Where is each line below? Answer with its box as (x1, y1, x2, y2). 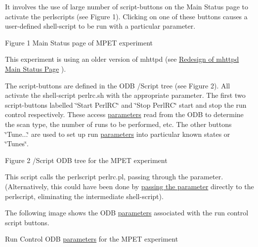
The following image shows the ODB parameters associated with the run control (5, 207, 249, 218)
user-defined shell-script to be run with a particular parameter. (5, 21, 196, 31)
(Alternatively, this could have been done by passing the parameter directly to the (5, 181, 254, 191)
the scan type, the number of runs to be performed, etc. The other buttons (5, 119, 232, 129)
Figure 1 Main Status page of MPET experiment (5, 37, 153, 47)
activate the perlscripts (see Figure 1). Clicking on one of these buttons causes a (5, 11, 248, 21)
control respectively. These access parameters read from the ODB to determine (5, 109, 244, 120)
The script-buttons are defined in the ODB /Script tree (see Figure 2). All (5, 80, 230, 90)
